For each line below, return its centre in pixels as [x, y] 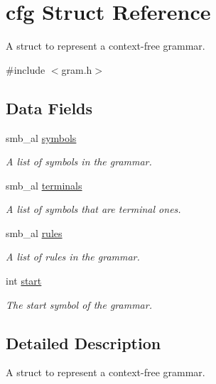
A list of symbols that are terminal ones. [93, 209]
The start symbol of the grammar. [79, 304]
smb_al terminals [44, 185]
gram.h [77, 69]
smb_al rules [34, 232]
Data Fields [49, 108]
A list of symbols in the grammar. [79, 161]
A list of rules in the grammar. [73, 257]
